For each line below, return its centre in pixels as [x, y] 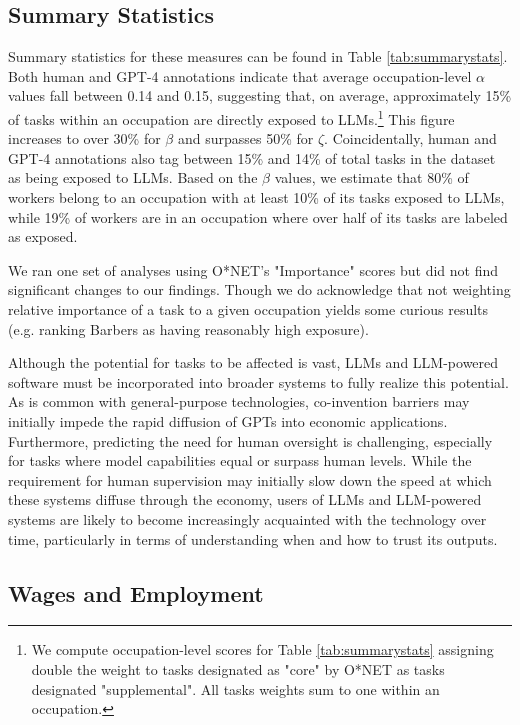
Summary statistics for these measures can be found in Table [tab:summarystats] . [258, 56]
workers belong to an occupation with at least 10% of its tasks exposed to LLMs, [256, 197]
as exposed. [43, 236]
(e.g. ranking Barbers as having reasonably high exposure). [188, 328]
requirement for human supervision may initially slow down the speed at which [250, 479]
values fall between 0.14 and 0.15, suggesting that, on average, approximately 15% [260, 95]
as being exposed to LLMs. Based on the [133, 177]
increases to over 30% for [84, 138]
